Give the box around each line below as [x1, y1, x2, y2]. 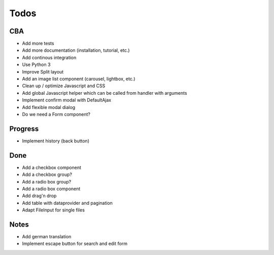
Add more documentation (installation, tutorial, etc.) [22, 47, 130, 53]
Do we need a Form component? [22, 111, 91, 117]
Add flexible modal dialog [22, 104, 76, 110]
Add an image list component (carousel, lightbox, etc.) [22, 76, 135, 82]
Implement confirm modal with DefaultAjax [22, 97, 112, 103]
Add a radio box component [22, 186, 81, 192]
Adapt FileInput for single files [22, 207, 85, 213]
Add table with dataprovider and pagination [22, 200, 113, 206]
